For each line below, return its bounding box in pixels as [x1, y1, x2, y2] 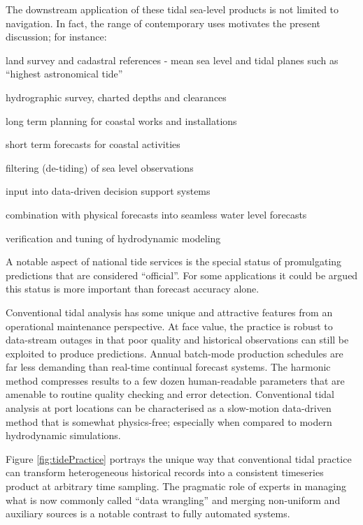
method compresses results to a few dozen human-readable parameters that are [6, 373, 345, 387]
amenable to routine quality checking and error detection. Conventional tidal [6, 387, 334, 401]
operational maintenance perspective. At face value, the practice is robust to [6, 318, 333, 333]
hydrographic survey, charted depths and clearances [6, 89, 227, 104]
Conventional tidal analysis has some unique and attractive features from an [6, 304, 333, 319]
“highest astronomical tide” [6, 66, 123, 81]
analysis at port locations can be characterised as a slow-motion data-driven [6, 401, 332, 415]
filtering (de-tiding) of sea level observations [6, 160, 194, 175]
